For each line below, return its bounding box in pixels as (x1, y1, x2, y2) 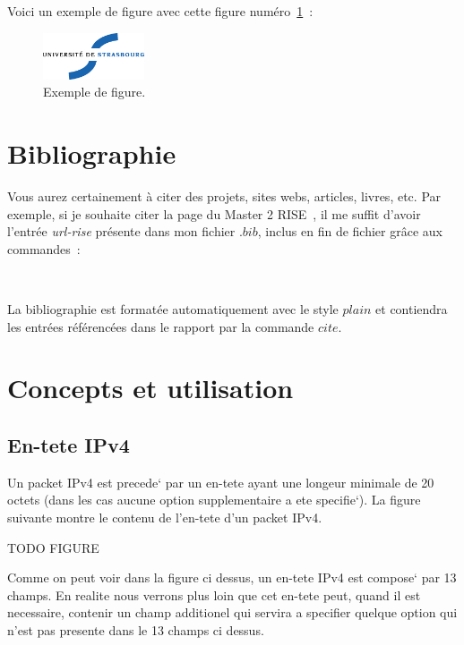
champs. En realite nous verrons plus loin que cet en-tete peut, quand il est (7, 585, 421, 604)
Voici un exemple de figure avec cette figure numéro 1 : (7, 2, 314, 20)
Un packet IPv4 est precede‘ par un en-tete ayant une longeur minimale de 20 (7, 472, 434, 491)
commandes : (7, 239, 81, 258)
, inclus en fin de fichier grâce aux (257, 222, 443, 241)
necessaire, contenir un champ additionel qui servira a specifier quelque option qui (7, 603, 458, 622)
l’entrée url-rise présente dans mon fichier (7, 222, 236, 241)
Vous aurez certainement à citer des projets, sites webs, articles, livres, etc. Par (7, 187, 442, 205)
